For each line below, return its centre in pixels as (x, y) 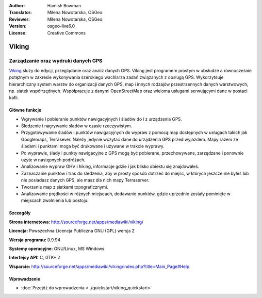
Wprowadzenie (25, 279)
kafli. (14, 98)
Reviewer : (19, 19)
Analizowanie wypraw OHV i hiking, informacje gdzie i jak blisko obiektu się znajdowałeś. (110, 166)
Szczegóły (20, 213)
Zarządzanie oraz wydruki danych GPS (56, 61)
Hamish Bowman (64, 6)
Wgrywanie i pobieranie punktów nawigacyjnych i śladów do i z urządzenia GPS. (101, 119)
